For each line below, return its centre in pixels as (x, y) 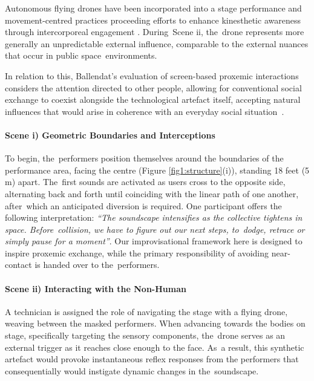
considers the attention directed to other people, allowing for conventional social (153, 87)
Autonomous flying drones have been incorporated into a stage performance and (153, 8)
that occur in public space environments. (81, 55)
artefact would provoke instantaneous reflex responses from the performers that (152, 359)
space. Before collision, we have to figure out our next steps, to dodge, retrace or (155, 229)
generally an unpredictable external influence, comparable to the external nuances (157, 43)
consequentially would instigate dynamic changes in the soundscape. (132, 370)
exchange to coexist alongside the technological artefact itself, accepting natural (153, 99)
